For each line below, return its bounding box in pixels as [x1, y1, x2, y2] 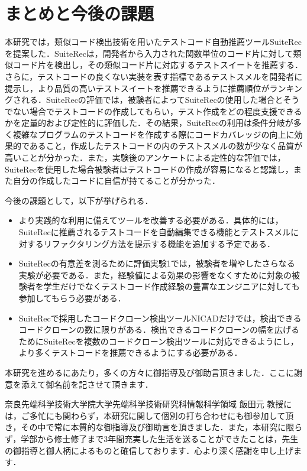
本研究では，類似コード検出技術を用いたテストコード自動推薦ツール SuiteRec [5, 35, 302, 48]
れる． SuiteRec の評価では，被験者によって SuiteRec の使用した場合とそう [21, 93, 300, 106]
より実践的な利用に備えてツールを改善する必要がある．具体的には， [18, 214, 283, 226]
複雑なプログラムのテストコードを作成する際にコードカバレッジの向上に [12, 128, 295, 140]
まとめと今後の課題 [5, 1, 154, 25]
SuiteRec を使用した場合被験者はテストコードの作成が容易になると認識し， [5, 163, 293, 175]
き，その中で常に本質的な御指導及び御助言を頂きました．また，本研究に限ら [5, 421, 303, 433]
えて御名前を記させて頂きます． [29, 378, 153, 390]
